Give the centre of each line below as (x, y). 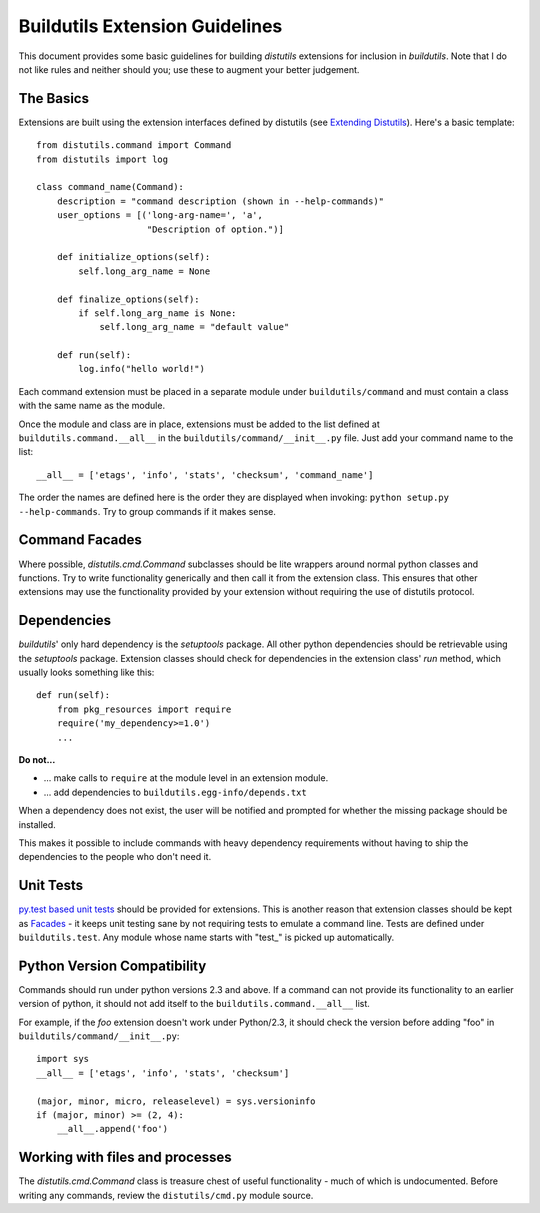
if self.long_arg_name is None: (157, 313)
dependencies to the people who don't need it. (115, 857)
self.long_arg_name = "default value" (194, 327)
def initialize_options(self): (133, 257)
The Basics (54, 98)
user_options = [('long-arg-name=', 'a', (160, 215)
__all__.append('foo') (112, 1129)
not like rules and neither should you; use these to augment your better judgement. (189, 69)
